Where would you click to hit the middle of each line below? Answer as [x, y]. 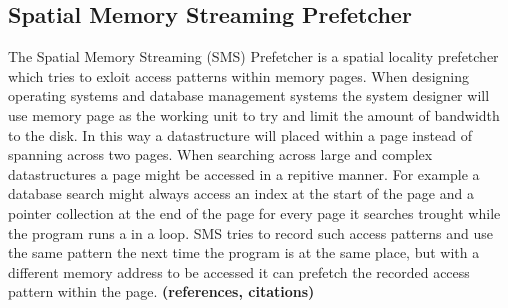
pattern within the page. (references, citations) [161, 291]
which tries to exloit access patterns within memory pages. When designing [238, 75]
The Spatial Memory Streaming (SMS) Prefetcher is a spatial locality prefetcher [253, 56]
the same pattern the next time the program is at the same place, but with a [244, 252]
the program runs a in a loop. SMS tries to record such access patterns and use [250, 232]
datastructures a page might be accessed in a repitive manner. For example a [244, 173]
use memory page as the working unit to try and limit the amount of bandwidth [254, 114]
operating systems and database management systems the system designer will [249, 95]
